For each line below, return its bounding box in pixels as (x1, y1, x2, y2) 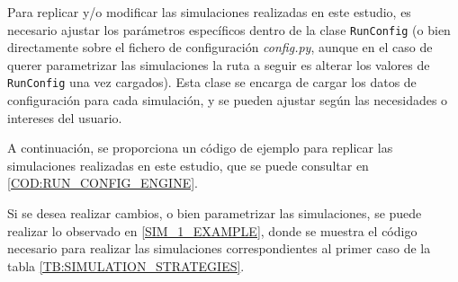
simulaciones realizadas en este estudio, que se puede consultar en (7, 155, 369, 174)
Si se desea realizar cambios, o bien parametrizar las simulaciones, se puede (7, 204, 422, 223)
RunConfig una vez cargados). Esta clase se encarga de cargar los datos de (7, 73, 417, 92)
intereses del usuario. (7, 108, 122, 127)
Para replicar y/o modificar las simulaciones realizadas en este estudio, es (7, 3, 411, 21)
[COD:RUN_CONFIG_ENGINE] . (7, 173, 198, 192)
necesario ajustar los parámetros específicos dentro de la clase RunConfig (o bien (7, 20, 451, 39)
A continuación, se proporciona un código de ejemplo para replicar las (7, 138, 393, 157)
